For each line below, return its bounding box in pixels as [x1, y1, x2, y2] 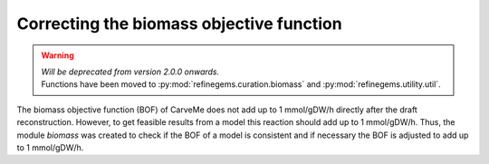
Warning [41, 50, 74, 61]
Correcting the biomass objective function [16, 14, 343, 34]
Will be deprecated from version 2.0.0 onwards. [41, 66, 220, 77]
